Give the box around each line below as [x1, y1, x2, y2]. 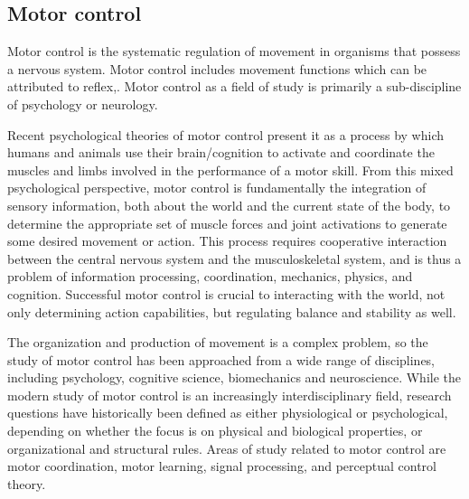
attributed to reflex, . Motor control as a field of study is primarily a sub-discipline [7, 77, 462, 96]
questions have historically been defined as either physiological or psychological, [7, 403, 448, 422]
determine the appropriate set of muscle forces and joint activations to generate [7, 213, 447, 232]
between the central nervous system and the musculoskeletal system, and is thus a [7, 249, 462, 268]
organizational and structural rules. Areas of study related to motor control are [7, 438, 446, 457]
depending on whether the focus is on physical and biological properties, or [7, 421, 423, 440]
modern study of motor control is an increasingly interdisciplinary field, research [7, 385, 452, 404]
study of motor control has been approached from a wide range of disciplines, [7, 350, 436, 369]
